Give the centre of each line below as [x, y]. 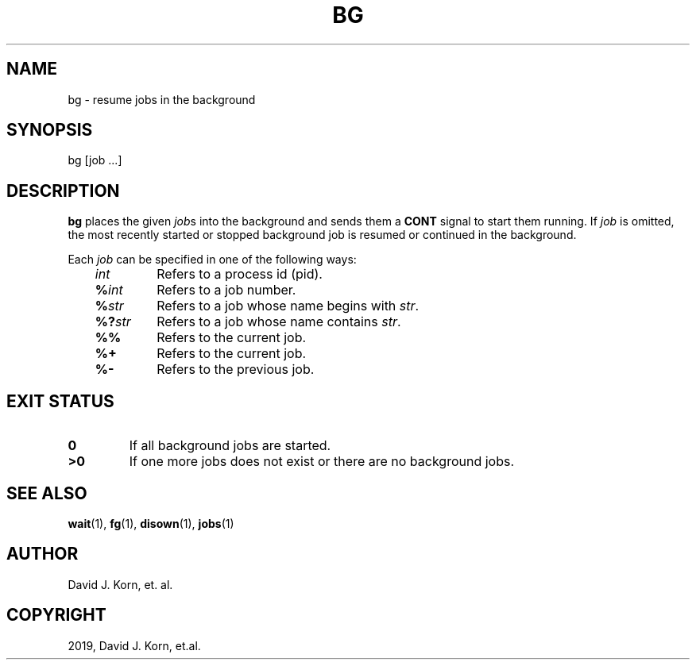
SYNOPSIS [50, 130]
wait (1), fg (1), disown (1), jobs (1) [151, 523]
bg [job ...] [95, 160]
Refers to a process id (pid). [240, 274]
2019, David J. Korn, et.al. [134, 645]
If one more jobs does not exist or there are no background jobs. [322, 462]
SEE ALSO [47, 493]
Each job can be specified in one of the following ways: [212, 260]
